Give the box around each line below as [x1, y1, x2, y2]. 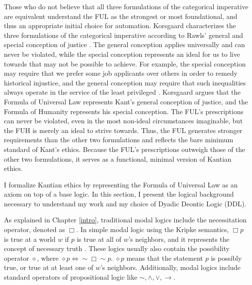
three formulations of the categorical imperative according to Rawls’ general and [4, 30, 243, 40]
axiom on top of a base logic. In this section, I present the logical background [4, 189, 234, 199]
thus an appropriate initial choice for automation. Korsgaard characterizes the [4, 20, 236, 31]
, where [37, 252, 59, 263]
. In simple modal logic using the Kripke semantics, [76, 224, 229, 235]
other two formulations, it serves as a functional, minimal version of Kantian [4, 153, 232, 164]
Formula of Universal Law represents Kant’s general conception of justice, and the [4, 96, 248, 106]
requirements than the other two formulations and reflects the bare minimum [4, 134, 234, 145]
